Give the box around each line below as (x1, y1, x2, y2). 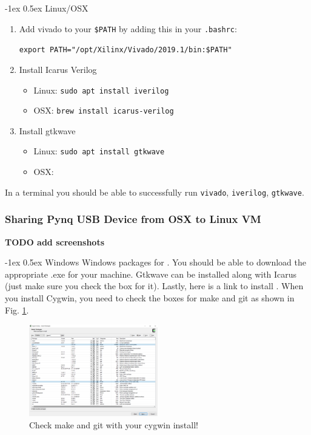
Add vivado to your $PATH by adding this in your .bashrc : (19, 22, 237, 35)
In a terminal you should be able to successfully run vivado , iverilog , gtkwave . (5, 185, 304, 198)
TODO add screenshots (5, 235, 104, 248)
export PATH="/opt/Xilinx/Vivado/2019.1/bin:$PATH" (19, 46, 232, 55)
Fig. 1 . (5, 303, 29, 316)
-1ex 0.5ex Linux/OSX (5, 2, 89, 14)
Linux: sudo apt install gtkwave (33, 145, 165, 157)
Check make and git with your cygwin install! (29, 418, 198, 431)
